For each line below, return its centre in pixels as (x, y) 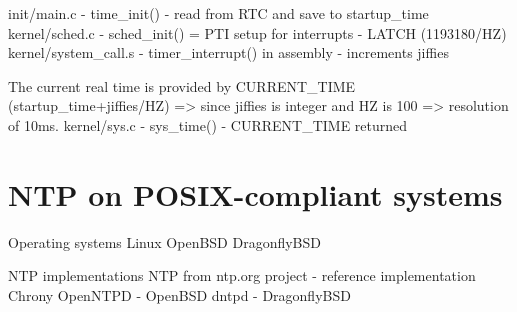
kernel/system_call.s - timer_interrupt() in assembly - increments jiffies (228, 52)
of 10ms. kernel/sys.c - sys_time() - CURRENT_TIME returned (208, 124)
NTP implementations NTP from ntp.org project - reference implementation (242, 275)
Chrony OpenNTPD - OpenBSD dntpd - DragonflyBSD (179, 294)
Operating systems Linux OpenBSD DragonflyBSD (165, 241)
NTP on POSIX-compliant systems (255, 193)
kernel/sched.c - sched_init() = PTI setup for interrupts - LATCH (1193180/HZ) (257, 32)
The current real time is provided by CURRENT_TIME (182, 85)
